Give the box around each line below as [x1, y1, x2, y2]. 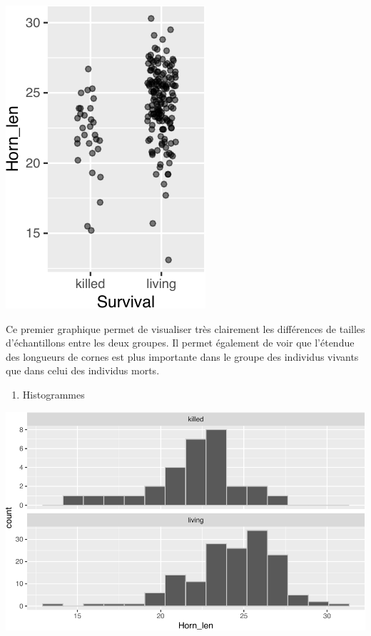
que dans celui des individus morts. [6, 363, 160, 378]
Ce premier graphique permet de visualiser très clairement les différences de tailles [6, 321, 365, 336]
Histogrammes [22, 386, 85, 401]
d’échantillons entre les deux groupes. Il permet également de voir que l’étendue [6, 335, 355, 350]
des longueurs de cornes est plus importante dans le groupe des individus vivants [6, 349, 359, 364]
